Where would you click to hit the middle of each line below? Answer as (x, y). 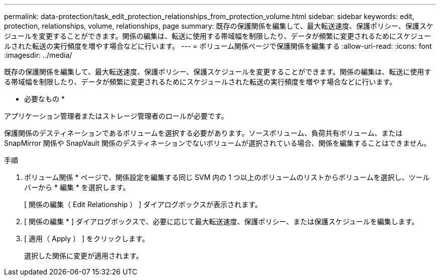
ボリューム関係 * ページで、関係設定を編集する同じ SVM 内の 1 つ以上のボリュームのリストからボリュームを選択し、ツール (227, 177)
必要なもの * (44, 99)
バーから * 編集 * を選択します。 (77, 187)
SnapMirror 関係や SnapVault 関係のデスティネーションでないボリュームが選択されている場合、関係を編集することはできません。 (217, 143)
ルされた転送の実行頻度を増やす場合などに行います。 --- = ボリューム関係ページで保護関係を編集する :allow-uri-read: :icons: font (218, 46)
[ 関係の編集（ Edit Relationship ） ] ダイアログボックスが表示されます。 (143, 204)
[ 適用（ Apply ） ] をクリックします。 (87, 239)
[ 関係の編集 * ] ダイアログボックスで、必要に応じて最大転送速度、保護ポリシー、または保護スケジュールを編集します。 (222, 221)
